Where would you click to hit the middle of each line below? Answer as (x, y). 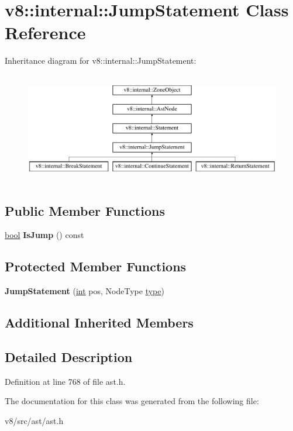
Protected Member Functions (96, 266)
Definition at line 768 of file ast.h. (65, 381)
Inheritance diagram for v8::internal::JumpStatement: (101, 61)
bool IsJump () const (44, 235)
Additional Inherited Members (99, 323)
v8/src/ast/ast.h (34, 420)
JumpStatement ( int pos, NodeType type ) (85, 291)
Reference (45, 32)
